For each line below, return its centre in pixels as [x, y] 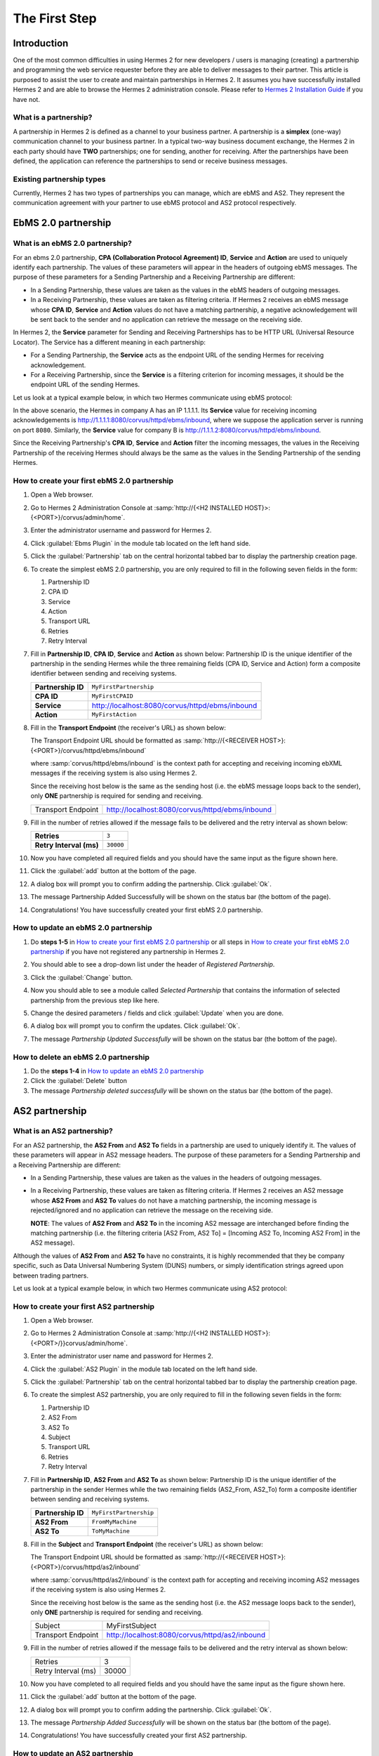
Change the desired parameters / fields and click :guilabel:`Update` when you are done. [157, 1013]
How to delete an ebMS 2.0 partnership [81, 1057]
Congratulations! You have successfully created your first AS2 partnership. [139, 1736]
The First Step [55, 18]
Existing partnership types [59, 179]
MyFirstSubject [132, 1626]
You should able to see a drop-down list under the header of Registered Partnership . [153, 964]
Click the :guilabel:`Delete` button [79, 1081]
